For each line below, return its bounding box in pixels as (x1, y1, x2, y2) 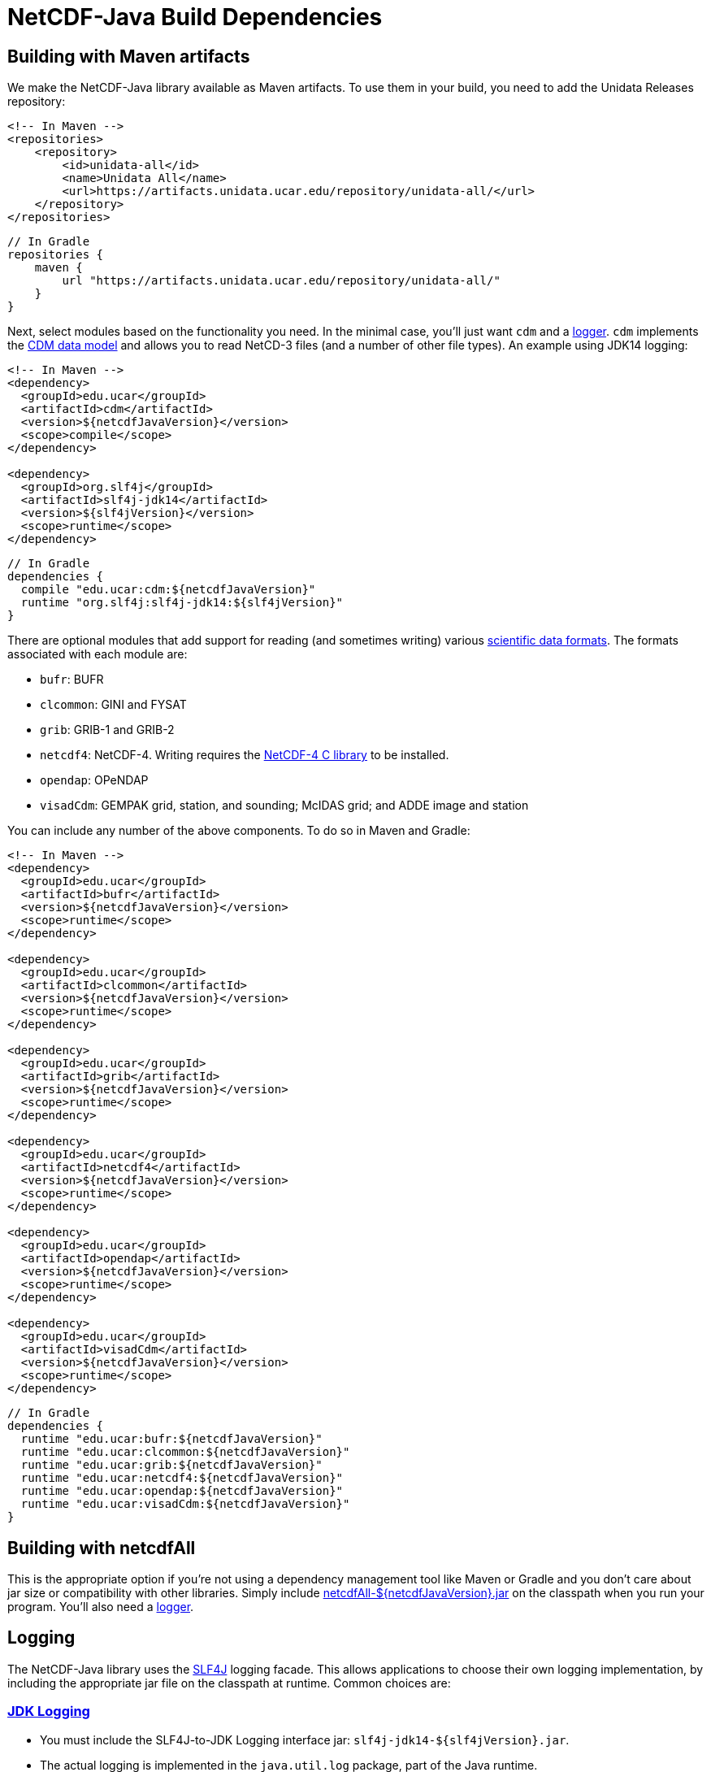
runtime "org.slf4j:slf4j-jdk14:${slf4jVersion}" (20, 596, 344, 610)
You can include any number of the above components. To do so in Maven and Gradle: (7, 823, 470, 838)
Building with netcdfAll (7, 1537, 196, 1558)
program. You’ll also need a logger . (7, 1600, 194, 1614)
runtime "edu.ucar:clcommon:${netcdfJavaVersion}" (20, 1445, 350, 1459)
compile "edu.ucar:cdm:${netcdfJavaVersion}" (20, 583, 316, 597)
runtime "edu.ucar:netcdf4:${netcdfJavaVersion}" (20, 1471, 344, 1485)
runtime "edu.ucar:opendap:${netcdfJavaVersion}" (20, 1484, 344, 1498)
